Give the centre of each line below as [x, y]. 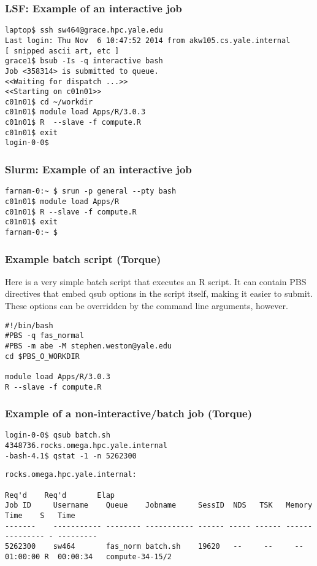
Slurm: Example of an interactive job [98, 169]
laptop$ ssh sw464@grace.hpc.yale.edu [84, 30]
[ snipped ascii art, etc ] [62, 51]
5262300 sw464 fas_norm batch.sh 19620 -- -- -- [154, 546]
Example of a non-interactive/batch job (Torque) [129, 413]
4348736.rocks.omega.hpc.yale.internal [86, 446]
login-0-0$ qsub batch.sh [58, 435]
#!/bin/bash [29, 325]
